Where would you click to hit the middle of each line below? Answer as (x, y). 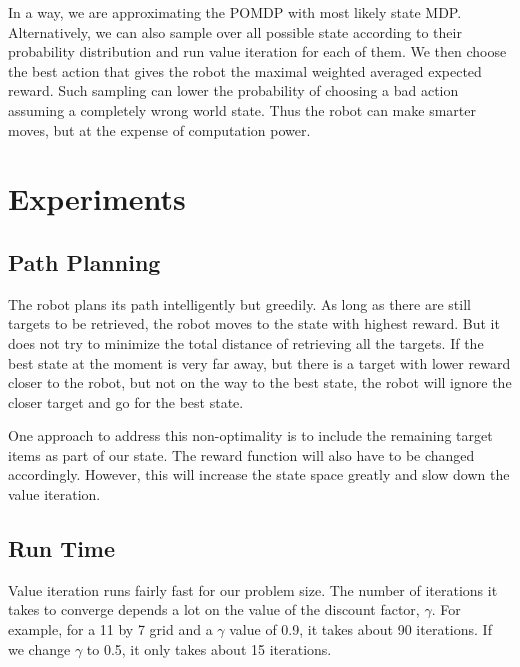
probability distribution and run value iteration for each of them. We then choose (257, 51)
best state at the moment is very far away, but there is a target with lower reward (259, 362)
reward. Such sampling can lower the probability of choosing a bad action (233, 90)
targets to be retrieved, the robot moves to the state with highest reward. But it (254, 323)
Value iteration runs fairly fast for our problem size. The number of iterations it (253, 589)
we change (39, 648)
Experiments (97, 198)
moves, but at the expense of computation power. (159, 129)
